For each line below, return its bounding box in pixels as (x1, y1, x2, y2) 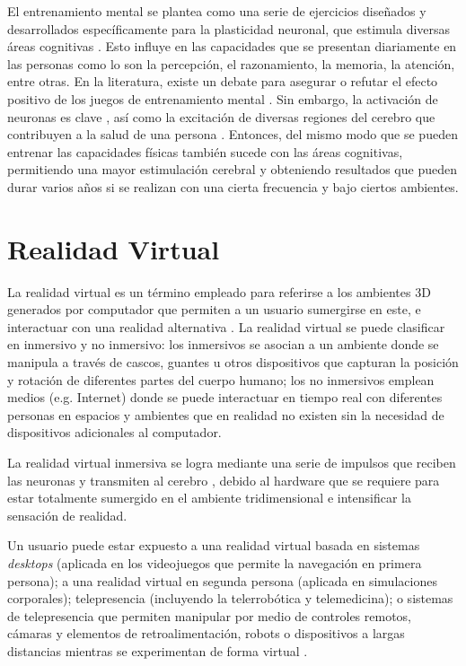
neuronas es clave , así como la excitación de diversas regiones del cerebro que (7, 107, 435, 126)
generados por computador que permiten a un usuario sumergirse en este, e (7, 300, 421, 319)
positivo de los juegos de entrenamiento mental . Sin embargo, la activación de (7, 89, 438, 108)
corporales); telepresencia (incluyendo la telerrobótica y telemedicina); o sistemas (7, 589, 453, 608)
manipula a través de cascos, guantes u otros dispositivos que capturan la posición (7, 353, 459, 372)
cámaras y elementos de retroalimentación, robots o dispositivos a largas (7, 624, 405, 643)
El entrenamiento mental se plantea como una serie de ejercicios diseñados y (7, 2, 426, 20)
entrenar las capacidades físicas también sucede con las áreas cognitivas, (7, 142, 403, 161)
